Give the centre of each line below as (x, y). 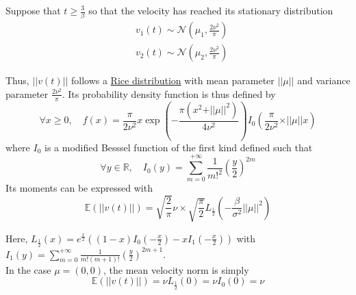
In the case (28, 269)
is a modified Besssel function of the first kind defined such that (179, 147)
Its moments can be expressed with (79, 188)
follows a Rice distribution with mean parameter (173, 80)
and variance (324, 80)
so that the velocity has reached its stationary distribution (211, 10)
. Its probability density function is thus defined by (169, 93)
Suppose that (33, 10)
